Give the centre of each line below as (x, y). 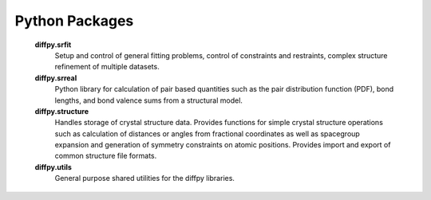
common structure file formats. (106, 156)
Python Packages (74, 21)
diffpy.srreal (56, 78)
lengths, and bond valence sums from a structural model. (149, 100)
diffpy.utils (53, 167)
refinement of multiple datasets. (107, 67)
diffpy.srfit (53, 45)
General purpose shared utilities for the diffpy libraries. (145, 178)
